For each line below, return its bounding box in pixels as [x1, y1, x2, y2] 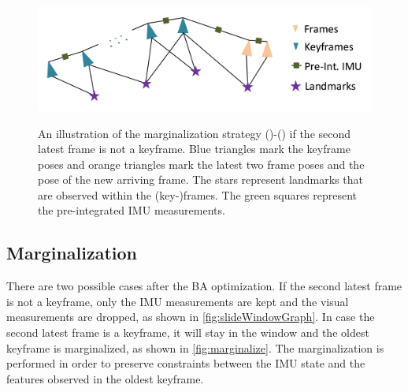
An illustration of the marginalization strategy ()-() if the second [38, 125, 351, 141]
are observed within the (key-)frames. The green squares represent [38, 186, 358, 203]
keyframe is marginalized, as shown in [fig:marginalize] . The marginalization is [6, 339, 384, 356]
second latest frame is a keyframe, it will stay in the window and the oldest [6, 324, 369, 341]
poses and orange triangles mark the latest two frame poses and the [38, 155, 365, 172]
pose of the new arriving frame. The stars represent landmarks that [38, 171, 363, 188]
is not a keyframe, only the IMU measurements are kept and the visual [6, 293, 349, 309]
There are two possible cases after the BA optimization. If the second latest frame [6, 278, 402, 294]
